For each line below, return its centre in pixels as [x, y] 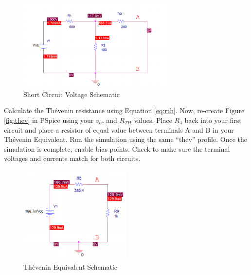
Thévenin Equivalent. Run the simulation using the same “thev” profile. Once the [125, 139]
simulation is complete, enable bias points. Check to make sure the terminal [117, 148]
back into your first [213, 120]
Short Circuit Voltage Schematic [72, 94]
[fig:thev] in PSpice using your [49, 120]
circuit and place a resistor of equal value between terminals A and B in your [119, 129]
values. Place [153, 120]
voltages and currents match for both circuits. [72, 158]
